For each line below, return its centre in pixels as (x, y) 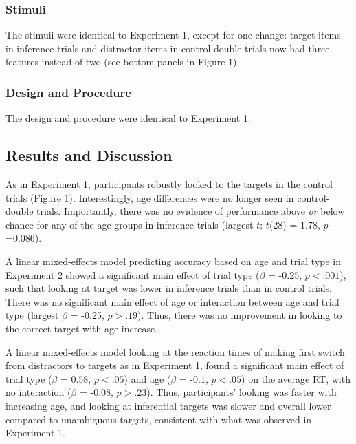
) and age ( (147, 378)
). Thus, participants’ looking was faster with (242, 392)
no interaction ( (38, 392)
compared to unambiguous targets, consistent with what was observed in (159, 419)
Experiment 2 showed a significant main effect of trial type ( (133, 274)
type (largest (32, 315)
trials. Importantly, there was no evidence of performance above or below (191, 211)
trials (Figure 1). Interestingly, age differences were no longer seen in (150, 197)
